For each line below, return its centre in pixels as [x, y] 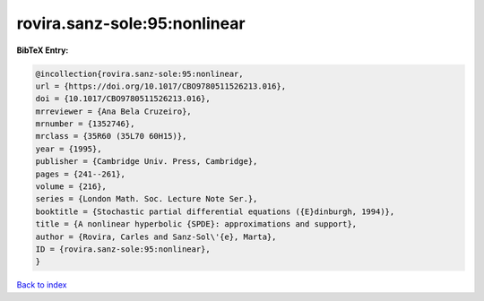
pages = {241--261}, [80, 174]
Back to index [42, 285]
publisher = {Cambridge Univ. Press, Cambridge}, [147, 162]
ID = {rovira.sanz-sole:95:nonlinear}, [123, 249]
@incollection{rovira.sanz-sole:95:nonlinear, [139, 73]
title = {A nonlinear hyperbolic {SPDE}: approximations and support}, [196, 224]
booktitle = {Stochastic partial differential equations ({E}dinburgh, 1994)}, [215, 211]
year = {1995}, [69, 149]
